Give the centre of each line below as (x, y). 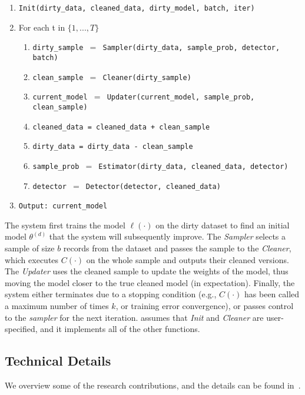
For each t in (42, 27)
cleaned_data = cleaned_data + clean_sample (121, 127)
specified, (21, 329)
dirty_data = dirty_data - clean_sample (113, 147)
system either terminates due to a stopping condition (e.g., (111, 294)
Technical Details (58, 361)
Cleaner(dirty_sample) (147, 77)
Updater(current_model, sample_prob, (181, 97)
